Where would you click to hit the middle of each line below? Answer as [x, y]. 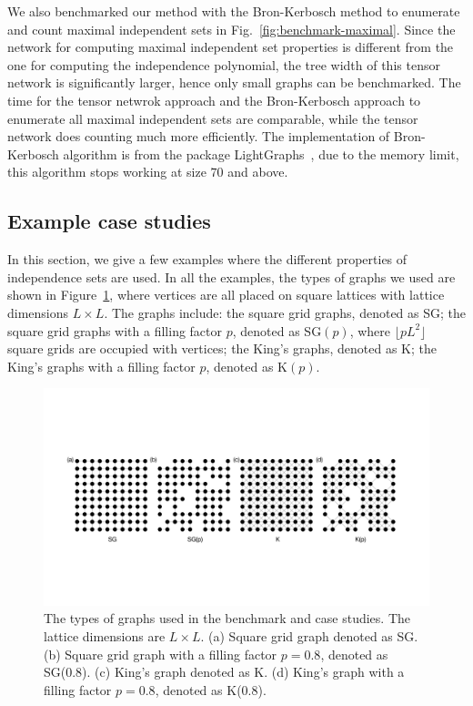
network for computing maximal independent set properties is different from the [231, 47]
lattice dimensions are [105, 635]
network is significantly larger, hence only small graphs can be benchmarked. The [234, 82]
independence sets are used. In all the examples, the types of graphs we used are [231, 276]
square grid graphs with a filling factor [115, 330]
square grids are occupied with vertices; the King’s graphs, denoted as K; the [222, 348]
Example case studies [109, 221]
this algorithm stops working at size [107, 172]
